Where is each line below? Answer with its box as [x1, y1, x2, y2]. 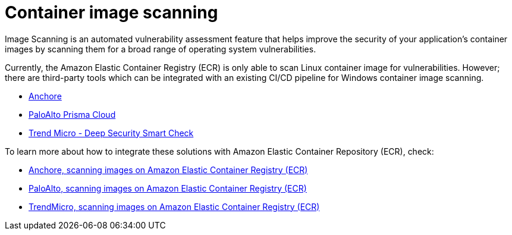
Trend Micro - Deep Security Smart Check [29, 127, 194, 138]
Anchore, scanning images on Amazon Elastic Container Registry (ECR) [29, 164, 308, 175]
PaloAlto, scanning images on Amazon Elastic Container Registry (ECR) [29, 183, 307, 193]
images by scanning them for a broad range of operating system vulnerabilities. [5, 43, 316, 54]
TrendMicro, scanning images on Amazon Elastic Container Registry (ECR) [29, 201, 320, 212]
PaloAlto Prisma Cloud [29, 109, 116, 120]
